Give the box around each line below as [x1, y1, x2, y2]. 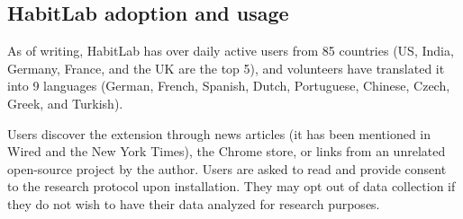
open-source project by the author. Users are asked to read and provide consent [7, 159, 447, 178]
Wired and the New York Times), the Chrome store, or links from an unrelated [7, 142, 446, 161]
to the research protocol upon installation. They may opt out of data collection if [7, 177, 456, 196]
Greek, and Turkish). [7, 93, 123, 112]
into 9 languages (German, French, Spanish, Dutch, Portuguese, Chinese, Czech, [7, 76, 450, 95]
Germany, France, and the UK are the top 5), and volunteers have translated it [7, 58, 445, 77]
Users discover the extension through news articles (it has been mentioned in [7, 124, 431, 143]
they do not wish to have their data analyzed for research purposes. [7, 194, 380, 213]
